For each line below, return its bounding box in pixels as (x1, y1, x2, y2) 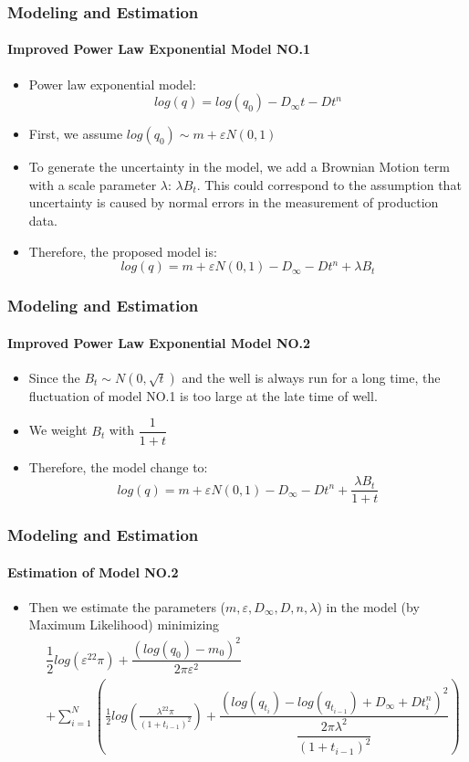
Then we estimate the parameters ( (28, 597, 226, 616)
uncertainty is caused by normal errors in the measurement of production (28, 193, 439, 212)
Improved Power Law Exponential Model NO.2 (7, 333, 311, 352)
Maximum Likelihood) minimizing (28, 615, 220, 634)
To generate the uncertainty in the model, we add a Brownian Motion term (28, 157, 450, 176)
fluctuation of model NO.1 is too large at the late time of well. (28, 386, 378, 405)
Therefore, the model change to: (28, 457, 208, 476)
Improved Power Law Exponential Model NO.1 (7, 39, 311, 58)
